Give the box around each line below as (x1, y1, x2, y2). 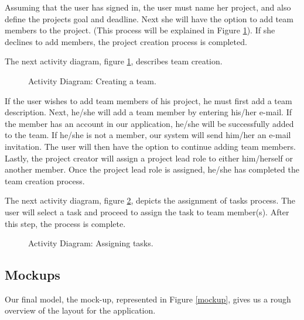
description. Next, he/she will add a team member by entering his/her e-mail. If (5, 106, 292, 118)
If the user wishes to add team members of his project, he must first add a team (5, 94, 292, 106)
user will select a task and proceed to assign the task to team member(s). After (5, 205, 289, 218)
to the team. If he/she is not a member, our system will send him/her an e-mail (5, 129, 291, 141)
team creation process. (5, 174, 85, 187)
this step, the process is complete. (5, 217, 126, 229)
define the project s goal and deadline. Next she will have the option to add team (5, 12, 293, 25)
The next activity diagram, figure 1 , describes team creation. (5, 55, 223, 67)
